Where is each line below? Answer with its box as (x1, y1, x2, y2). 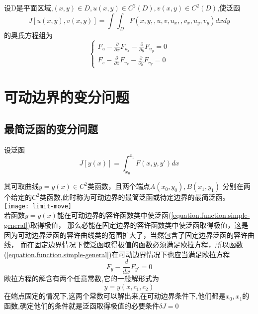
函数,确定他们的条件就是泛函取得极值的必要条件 (4, 300, 159, 311)
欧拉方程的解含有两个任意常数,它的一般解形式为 (4, 273, 159, 284)
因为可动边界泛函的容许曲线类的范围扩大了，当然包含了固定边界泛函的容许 (4, 229, 248, 240)
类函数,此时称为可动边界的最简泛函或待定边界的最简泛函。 (39, 192, 230, 202)
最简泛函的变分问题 (4, 121, 98, 137)
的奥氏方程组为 (4, 30, 53, 40)
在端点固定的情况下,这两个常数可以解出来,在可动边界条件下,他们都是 (4, 291, 226, 301)
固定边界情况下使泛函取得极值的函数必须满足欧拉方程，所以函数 (34, 239, 243, 250)
